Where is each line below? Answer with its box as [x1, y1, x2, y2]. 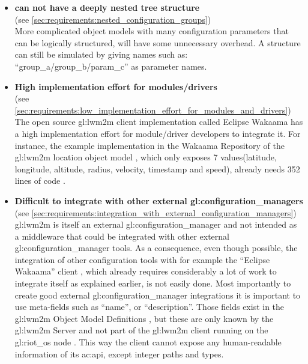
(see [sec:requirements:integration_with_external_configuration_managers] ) [14, 206, 297, 219]
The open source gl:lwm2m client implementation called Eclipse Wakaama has [14, 115, 303, 128]
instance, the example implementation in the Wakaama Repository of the [14, 139, 285, 151]
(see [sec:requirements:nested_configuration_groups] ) [14, 13, 211, 25]
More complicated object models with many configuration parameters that [14, 25, 289, 37]
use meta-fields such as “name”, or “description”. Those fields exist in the [14, 300, 285, 313]
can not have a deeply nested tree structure [14, 1, 200, 13]
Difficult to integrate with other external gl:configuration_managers [14, 194, 303, 207]
